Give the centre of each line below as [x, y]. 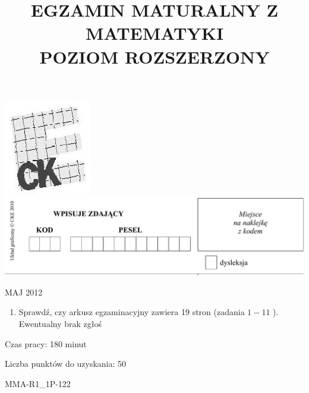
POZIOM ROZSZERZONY [154, 56]
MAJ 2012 [24, 292]
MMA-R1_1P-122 [38, 383]
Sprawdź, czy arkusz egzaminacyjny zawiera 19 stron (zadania [132, 312]
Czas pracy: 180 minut [46, 343]
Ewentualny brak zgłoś [60, 324]
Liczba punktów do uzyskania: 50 [66, 364]
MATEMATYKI [154, 33]
